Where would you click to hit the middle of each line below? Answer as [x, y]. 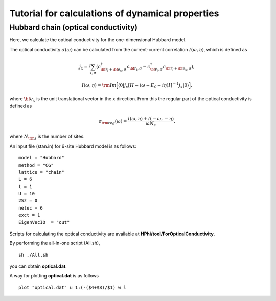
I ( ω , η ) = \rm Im [99, 85]
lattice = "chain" [42, 172]
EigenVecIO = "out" [44, 222]
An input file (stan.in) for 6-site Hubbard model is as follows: [73, 146]
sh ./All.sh [33, 255]
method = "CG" [36, 165]
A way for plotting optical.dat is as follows [54, 275]
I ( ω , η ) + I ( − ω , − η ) [151, 118]
